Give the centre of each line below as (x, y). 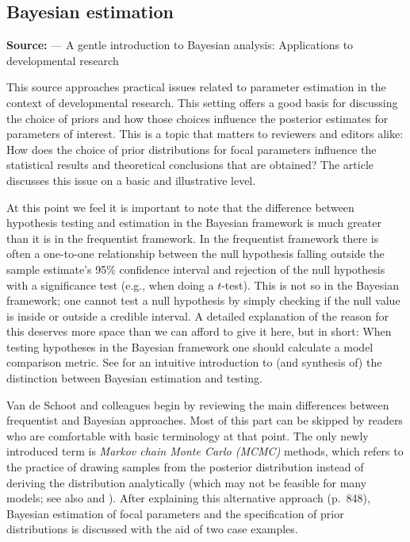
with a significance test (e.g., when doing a (110, 284)
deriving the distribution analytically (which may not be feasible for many (187, 482)
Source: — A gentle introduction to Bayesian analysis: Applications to (180, 45)
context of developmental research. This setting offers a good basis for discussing (202, 102)
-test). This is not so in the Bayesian (310, 284)
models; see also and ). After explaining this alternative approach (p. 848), (188, 498)
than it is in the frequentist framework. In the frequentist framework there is (193, 238)
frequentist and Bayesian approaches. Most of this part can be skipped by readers (205, 420)
